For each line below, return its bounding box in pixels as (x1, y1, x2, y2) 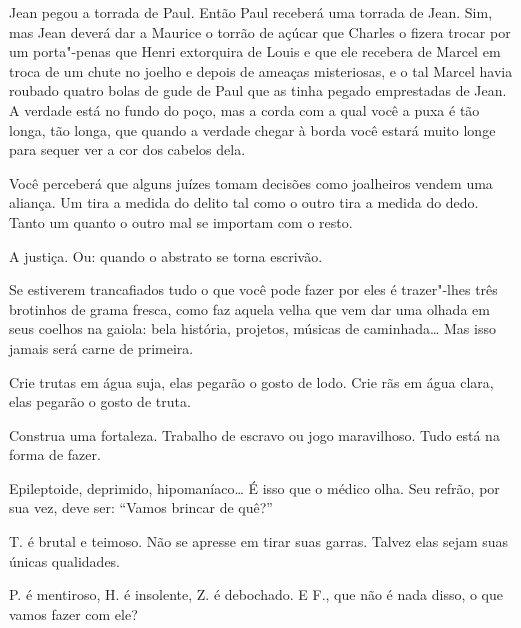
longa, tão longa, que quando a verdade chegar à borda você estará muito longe (9, 119, 496, 140)
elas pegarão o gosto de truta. (9, 391, 191, 412)
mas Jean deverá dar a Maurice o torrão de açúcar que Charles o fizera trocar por (9, 21, 511, 42)
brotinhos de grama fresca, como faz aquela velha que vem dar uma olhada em (9, 298, 490, 319)
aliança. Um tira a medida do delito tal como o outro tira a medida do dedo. (9, 192, 479, 213)
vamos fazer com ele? (9, 603, 138, 624)
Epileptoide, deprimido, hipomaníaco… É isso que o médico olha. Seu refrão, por (9, 477, 500, 498)
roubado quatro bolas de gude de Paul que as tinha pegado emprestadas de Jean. (9, 80, 507, 101)
